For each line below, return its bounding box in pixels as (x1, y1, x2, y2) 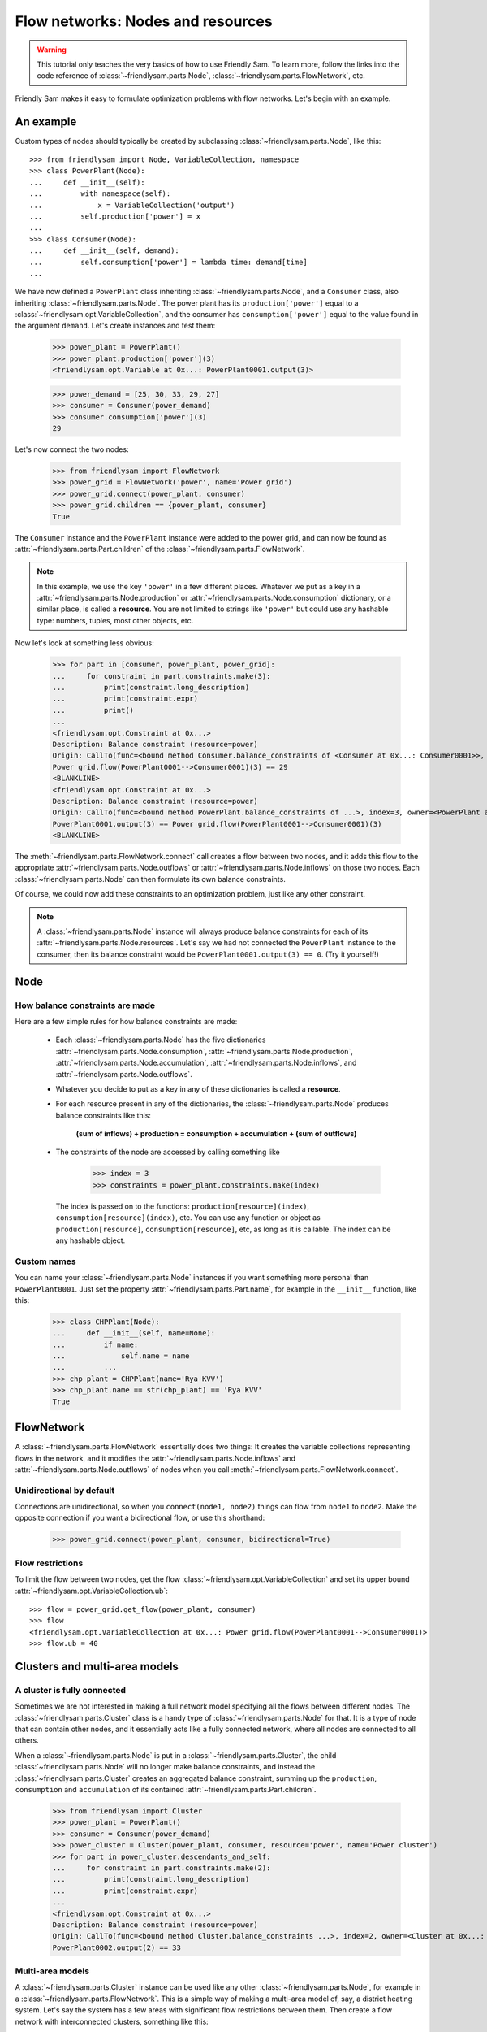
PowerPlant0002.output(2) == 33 (52, 1943, 182, 1952)
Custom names (15, 1256, 76, 1267)
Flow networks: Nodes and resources (15, 12, 273, 30)
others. (15, 1735, 40, 1745)
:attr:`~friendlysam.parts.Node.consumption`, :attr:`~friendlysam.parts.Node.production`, (55, 1046, 353, 1056)
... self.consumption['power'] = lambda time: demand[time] (29, 257, 308, 267)
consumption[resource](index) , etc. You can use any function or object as (55, 1213, 321, 1222)
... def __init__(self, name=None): (52, 1329, 215, 1338)
